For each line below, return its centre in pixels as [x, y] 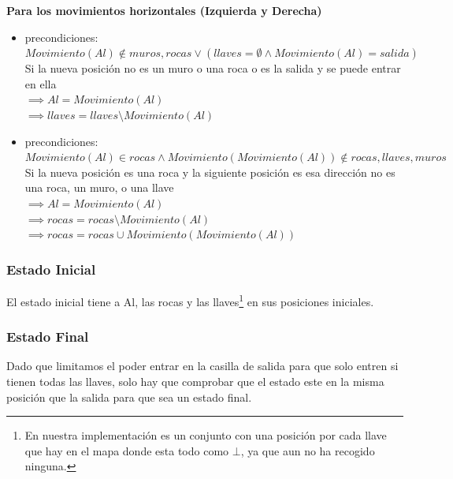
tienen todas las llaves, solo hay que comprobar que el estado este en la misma [195, 381]
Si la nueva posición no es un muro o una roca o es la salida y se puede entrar [213, 68]
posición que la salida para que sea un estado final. [129, 397]
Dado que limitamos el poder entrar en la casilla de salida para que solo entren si [202, 366]
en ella [41, 83]
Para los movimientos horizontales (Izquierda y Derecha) [164, 10]
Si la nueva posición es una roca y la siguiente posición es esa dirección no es [210, 172]
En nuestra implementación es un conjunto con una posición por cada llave [206, 435]
